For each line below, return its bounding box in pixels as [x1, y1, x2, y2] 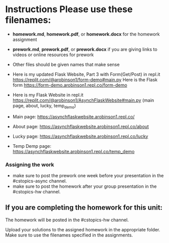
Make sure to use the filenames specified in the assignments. [5, 232, 133, 238]
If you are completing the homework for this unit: [5, 204, 163, 212]
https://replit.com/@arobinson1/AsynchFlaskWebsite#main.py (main [12, 97, 154, 103]
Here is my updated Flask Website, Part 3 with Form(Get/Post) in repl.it [12, 71, 160, 77]
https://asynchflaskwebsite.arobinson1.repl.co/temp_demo [12, 148, 135, 154]
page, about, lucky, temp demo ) [12, 102, 76, 110]
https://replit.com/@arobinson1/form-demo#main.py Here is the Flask [12, 76, 158, 83]
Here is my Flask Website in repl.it [12, 92, 83, 98]
